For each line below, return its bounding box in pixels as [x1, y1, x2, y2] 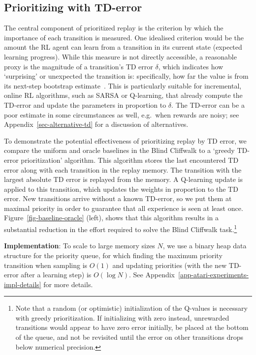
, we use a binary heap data [162, 240, 247, 251]
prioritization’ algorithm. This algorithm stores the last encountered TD [21, 154, 239, 165]
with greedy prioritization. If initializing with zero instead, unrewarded [15, 312, 229, 323]
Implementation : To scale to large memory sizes [4, 240, 155, 251]
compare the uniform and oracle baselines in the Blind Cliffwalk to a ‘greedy [4, 145, 235, 155]
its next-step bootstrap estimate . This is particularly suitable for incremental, [4, 80, 242, 90]
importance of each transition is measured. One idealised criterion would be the [4, 32, 244, 42]
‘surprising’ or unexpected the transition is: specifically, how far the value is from [4, 71, 249, 81]
